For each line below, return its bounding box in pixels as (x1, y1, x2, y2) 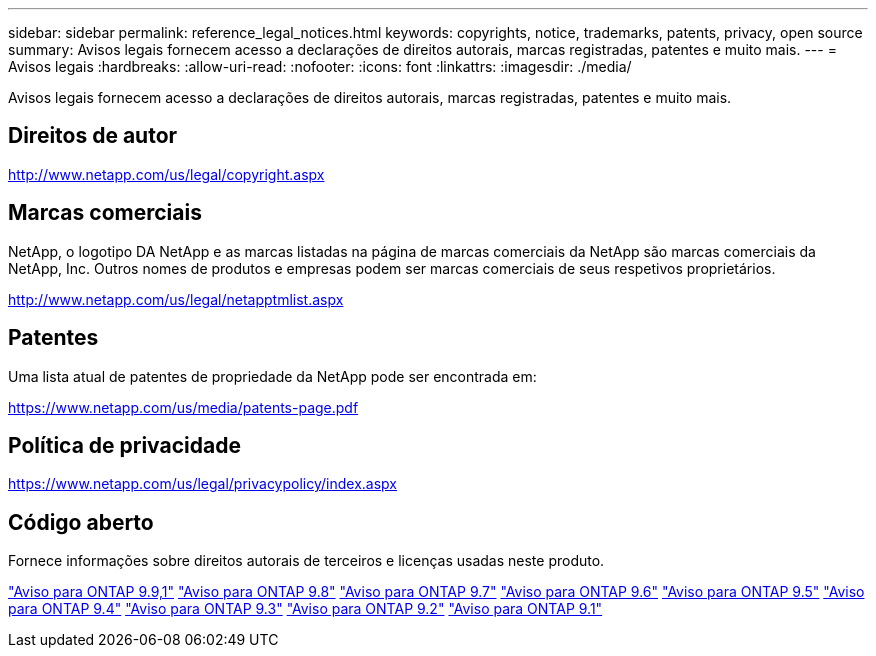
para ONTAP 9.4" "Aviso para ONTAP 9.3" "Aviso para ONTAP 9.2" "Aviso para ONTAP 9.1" (8, 600, 603, 618)
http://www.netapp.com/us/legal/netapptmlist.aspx (8, 290, 344, 308)
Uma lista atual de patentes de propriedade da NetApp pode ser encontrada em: (8, 367, 537, 385)
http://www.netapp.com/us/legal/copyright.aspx (8, 165, 325, 183)
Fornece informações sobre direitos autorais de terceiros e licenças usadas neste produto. (8, 552, 605, 570)
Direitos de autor (8, 123, 178, 149)
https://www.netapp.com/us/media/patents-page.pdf (8, 398, 359, 416)
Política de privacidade (8, 432, 241, 458)
